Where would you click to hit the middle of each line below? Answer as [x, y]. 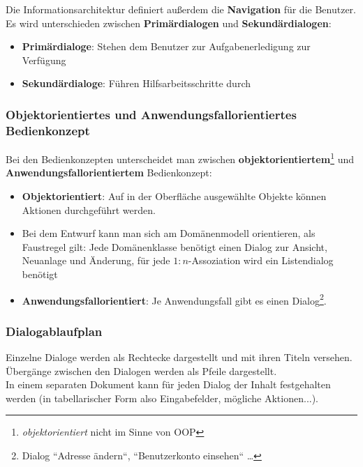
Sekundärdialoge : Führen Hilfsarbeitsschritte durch [136, 83]
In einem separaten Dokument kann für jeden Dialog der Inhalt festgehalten [168, 384]
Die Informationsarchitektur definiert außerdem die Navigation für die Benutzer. [181, 9]
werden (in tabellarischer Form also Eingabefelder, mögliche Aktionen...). [162, 398]
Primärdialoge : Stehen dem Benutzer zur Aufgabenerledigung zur [166, 46]
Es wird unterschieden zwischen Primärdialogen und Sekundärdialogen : [169, 23]
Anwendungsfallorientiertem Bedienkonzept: [109, 173]
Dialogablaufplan [54, 331]
